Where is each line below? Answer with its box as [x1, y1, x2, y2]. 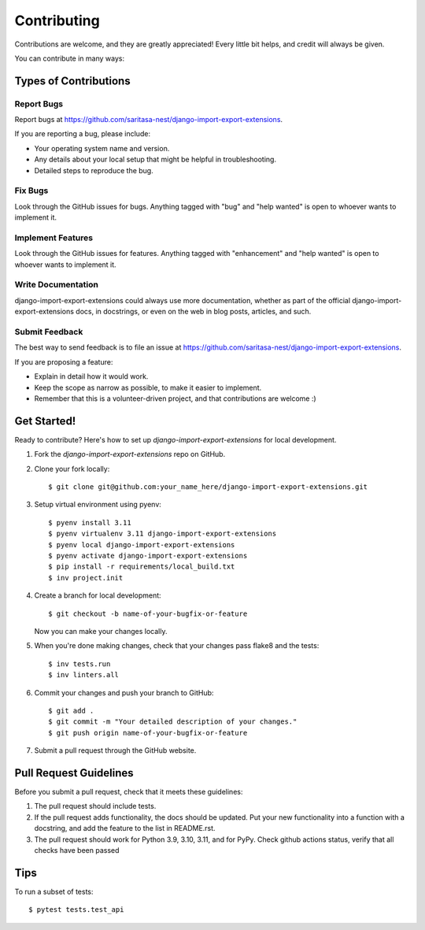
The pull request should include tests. [34, 802, 157, 811]
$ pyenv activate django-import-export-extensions [48, 551, 248, 560]
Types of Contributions [14, 74, 131, 87]
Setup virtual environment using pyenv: [34, 500, 161, 509]
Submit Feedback [14, 327, 83, 338]
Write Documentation [14, 280, 98, 291]
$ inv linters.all [48, 670, 120, 680]
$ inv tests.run [48, 659, 111, 669]
